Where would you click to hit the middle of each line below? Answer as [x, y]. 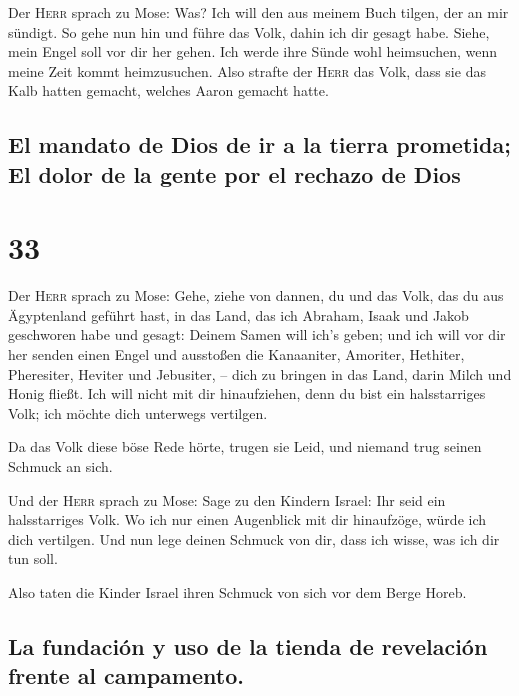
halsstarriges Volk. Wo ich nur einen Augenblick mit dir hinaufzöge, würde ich [247, 519]
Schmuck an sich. [60, 466]
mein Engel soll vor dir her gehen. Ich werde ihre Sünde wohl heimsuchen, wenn [252, 51]
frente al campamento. [126, 675]
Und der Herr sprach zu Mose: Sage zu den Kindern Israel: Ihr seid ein [227, 499]
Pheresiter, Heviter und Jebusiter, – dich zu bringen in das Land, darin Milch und [260, 373]
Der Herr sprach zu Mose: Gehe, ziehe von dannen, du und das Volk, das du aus [256, 295]
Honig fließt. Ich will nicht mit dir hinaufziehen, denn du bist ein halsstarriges [247, 393]
